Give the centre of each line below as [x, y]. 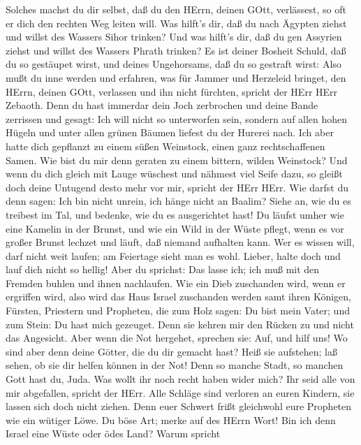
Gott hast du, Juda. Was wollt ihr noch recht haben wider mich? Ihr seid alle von [180, 379]
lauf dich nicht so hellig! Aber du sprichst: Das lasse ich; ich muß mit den [163, 269]
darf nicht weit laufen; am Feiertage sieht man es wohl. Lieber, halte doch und [173, 255]
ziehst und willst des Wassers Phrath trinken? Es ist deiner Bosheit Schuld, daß [176, 50]
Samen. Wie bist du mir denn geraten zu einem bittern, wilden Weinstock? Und [177, 160]
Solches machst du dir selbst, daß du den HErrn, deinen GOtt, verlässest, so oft [176, 9]
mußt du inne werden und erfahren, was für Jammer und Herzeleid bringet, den [176, 77]
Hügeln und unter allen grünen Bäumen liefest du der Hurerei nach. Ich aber [170, 132]
